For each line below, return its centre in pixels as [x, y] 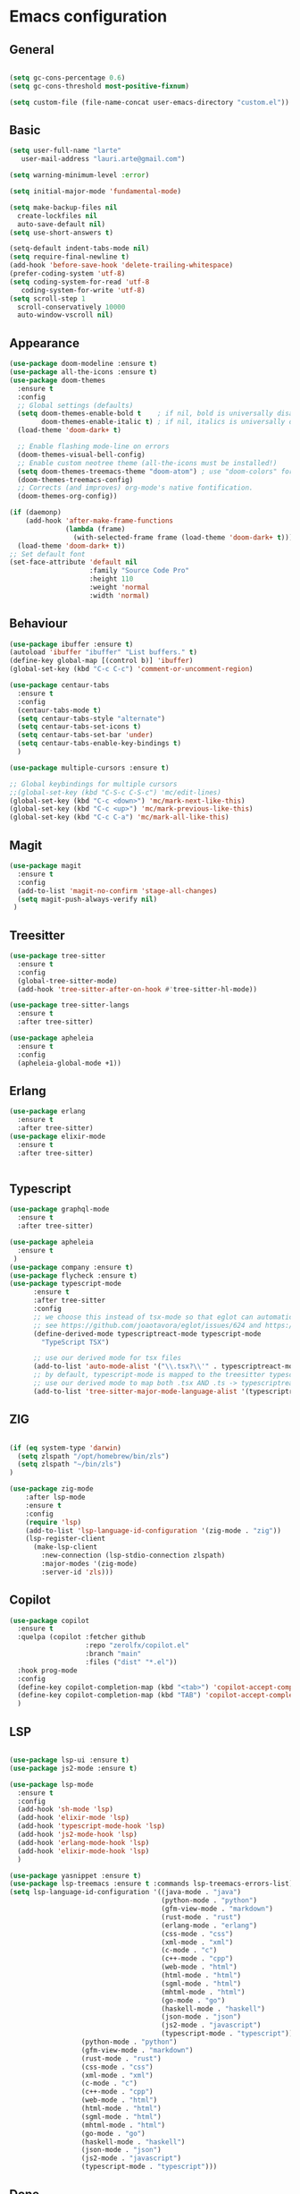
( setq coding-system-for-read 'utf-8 [79, 282]
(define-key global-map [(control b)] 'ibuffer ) [101, 661]
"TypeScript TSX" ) [75, 1342]
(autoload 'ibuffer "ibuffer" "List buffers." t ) [104, 652]
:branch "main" [113, 1654]
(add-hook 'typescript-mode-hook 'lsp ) [92, 1826]
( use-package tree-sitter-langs [69, 1005]
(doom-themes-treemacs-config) [75, 480]
